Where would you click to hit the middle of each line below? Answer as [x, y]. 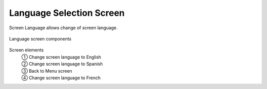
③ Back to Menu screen [47, 71]
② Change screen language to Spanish [62, 64]
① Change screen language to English [61, 57]
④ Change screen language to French [61, 78]
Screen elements [26, 50]
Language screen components [40, 39]
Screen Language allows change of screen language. [64, 28]
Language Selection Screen [67, 13]
